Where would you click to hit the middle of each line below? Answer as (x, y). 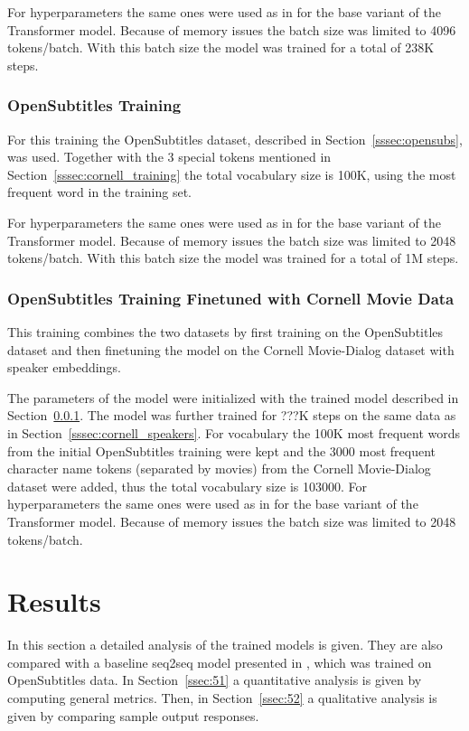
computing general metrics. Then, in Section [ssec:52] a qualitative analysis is (222, 698)
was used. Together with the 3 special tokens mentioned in (169, 157)
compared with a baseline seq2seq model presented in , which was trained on (220, 662)
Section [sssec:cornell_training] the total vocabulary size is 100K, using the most (232, 174)
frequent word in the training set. (99, 192)
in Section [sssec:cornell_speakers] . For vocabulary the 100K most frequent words (234, 432)
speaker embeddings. (64, 367)
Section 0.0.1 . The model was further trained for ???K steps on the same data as (232, 415)
